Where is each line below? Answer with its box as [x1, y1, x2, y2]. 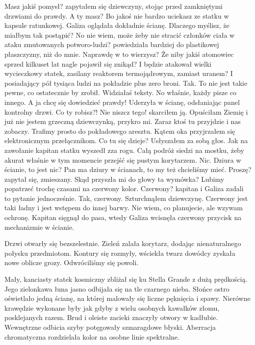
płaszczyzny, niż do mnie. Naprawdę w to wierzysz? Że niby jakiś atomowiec [4, 49, 234, 59]
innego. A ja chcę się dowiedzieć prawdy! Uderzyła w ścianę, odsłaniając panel [4, 97, 240, 107]
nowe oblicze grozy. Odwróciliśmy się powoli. [4, 257, 139, 268]
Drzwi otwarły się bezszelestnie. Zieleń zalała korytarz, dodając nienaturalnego [4, 238, 241, 248]
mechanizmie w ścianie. [4, 222, 74, 232]
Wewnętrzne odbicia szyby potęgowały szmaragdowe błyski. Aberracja [4, 322, 216, 332]
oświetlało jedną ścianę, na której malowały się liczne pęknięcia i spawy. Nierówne [4, 293, 251, 303]
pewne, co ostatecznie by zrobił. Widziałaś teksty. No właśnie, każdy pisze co [4, 87, 236, 98]
